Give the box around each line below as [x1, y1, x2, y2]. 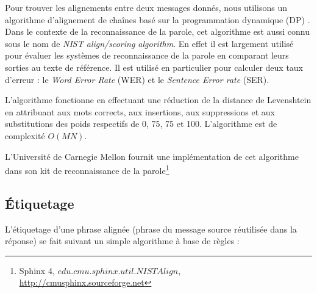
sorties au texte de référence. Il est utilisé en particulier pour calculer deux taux [5, 60, 304, 73]
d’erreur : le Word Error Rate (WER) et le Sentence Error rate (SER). [5, 73, 269, 85]
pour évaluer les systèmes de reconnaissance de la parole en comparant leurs [5, 49, 289, 62]
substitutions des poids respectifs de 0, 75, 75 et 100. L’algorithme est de [5, 117, 277, 130]
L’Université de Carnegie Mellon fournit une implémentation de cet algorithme [5, 150, 299, 162]
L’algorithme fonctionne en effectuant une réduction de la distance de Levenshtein [5, 93, 312, 106]
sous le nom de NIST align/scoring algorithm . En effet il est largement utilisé [5, 37, 294, 49]
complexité [5, 129, 45, 142]
